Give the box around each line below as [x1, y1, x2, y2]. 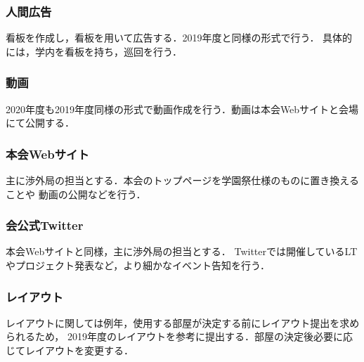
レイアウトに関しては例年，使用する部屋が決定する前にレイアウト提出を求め [6, 315, 360, 330]
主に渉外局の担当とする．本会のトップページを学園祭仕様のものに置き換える [6, 173, 359, 188]
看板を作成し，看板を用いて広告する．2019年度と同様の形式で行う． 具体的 [6, 30, 353, 45]
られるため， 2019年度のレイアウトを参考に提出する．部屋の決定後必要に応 [6, 329, 353, 344]
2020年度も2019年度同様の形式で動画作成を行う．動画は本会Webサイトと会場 [6, 101, 359, 116]
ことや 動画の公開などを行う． [6, 186, 146, 201]
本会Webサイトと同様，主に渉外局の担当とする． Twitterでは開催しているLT [6, 244, 358, 259]
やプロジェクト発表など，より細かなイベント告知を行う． [6, 258, 270, 273]
